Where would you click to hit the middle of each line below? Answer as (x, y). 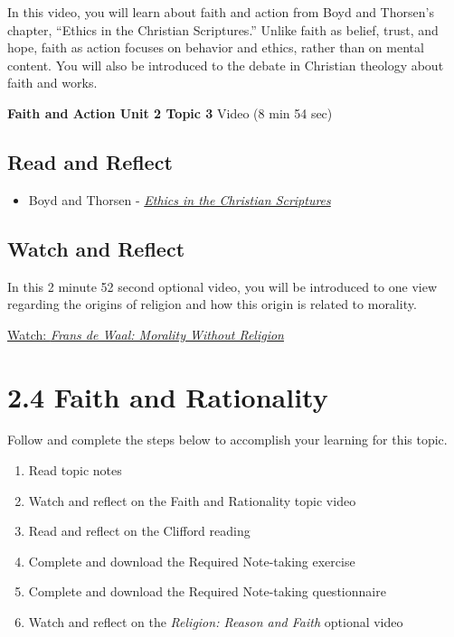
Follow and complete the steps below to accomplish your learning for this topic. (227, 440)
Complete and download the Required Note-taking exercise (192, 561)
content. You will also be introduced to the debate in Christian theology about (226, 65)
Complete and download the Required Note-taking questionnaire (207, 591)
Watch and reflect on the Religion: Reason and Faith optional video (216, 622)
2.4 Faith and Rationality (168, 396)
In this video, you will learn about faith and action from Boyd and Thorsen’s (221, 12)
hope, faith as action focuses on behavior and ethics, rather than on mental (216, 47)
